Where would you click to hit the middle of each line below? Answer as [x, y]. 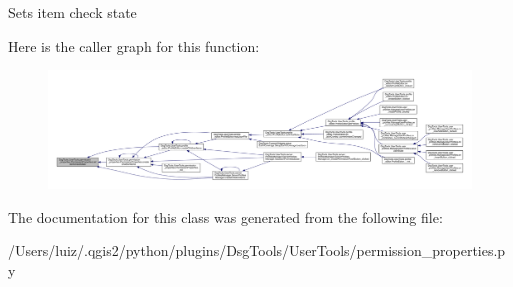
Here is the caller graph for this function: [134, 45]
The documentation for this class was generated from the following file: [225, 216]
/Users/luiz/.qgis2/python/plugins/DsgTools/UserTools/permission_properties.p [257, 250]
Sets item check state [72, 12]
